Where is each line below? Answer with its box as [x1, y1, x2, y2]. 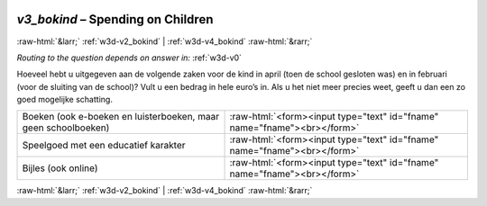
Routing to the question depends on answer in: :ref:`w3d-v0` [16, 52, 243, 63]
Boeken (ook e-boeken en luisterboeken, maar [22, 111, 220, 123]
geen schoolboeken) [22, 121, 110, 134]
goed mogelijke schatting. [16, 94, 113, 105]
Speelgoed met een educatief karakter [22, 139, 186, 152]
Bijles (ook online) [22, 162, 98, 175]
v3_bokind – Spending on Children [16, 12, 214, 27]
